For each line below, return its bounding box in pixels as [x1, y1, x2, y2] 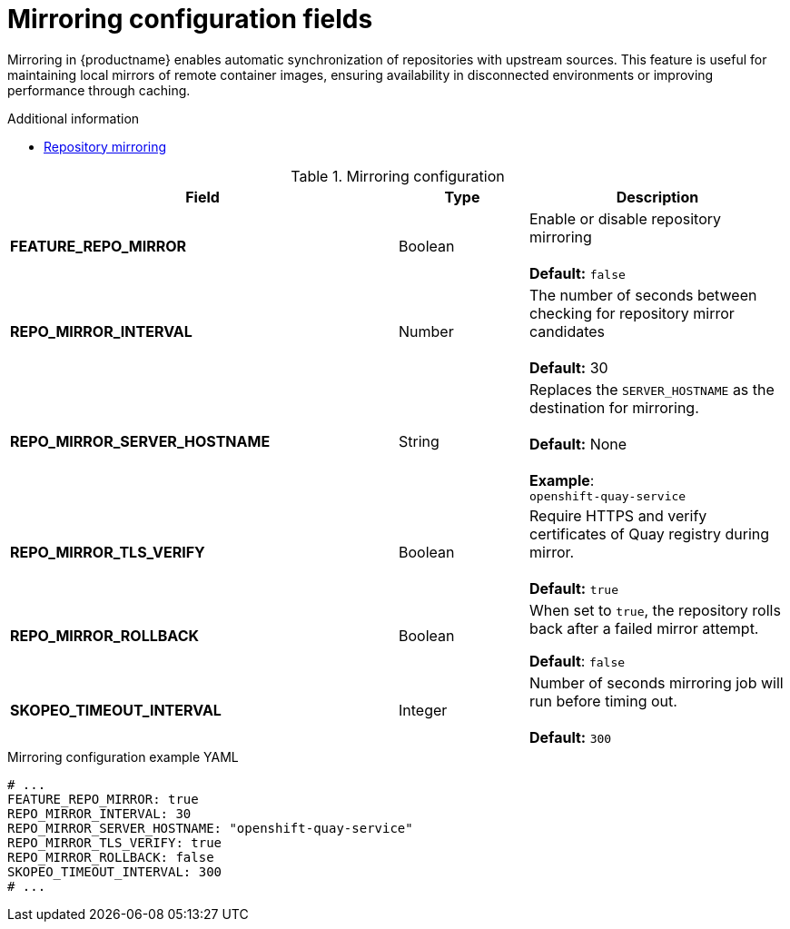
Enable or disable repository [528, 209, 721, 228]
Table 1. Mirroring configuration [291, 166, 505, 185]
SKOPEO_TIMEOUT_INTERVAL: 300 [7, 864, 222, 879]
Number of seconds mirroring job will [528, 673, 784, 692]
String [399, 432, 439, 451]
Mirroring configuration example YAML [7, 748, 239, 765]
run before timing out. [528, 691, 677, 710]
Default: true [528, 578, 618, 598]
